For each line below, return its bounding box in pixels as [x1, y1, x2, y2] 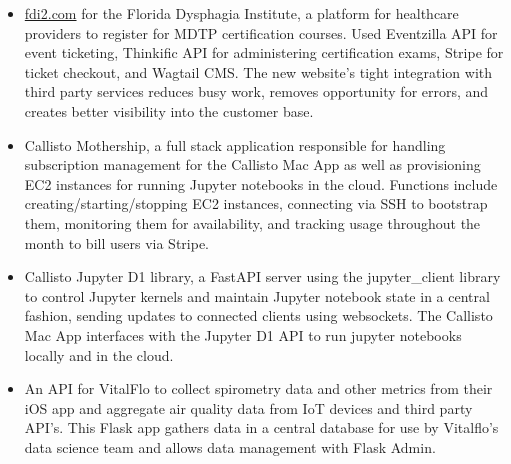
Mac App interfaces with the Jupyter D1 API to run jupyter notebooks [24, 324, 462, 345]
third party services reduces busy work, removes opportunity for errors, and [24, 81, 489, 102]
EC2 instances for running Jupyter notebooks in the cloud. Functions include [24, 173, 498, 194]
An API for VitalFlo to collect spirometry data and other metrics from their [24, 378, 493, 399]
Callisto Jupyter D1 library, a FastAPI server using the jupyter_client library [24, 266, 501, 287]
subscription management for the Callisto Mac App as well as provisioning [24, 154, 481, 175]
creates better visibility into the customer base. [24, 100, 314, 121]
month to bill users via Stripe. [24, 232, 209, 253]
